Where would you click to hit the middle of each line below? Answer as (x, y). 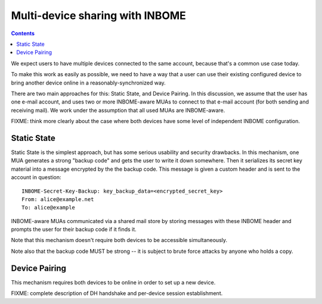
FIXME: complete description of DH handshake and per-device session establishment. (117, 293)
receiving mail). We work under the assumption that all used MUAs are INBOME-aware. (118, 110)
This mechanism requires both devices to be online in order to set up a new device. (113, 282)
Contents (23, 33)
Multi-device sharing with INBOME (98, 15)
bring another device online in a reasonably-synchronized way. (89, 83)
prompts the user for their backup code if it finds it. (74, 230)
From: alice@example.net (58, 199)
